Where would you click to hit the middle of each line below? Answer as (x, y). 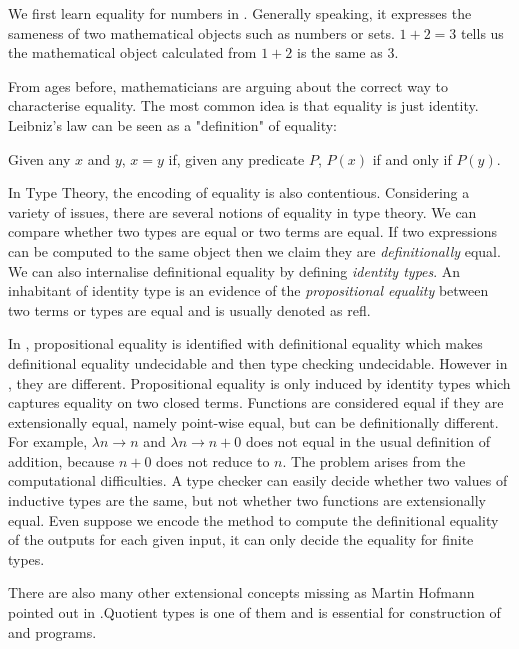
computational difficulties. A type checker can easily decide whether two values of (258, 480)
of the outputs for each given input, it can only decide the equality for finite (241, 539)
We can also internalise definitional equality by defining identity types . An (234, 270)
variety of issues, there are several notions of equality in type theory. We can (242, 211)
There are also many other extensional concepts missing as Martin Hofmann (241, 592)
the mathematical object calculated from (132, 52)
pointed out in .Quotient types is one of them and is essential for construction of (254, 612)
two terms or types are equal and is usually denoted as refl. (189, 309)
